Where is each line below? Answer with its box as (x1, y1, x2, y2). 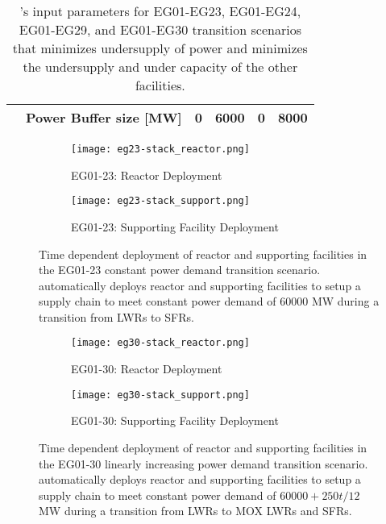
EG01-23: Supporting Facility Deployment (71, 218, 279, 235)
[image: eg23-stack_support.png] (71, 195, 250, 207)
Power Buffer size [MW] (26, 108, 182, 127)
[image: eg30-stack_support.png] (71, 389, 250, 401)
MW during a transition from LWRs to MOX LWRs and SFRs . (39, 502, 352, 519)
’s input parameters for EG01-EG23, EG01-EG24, (19, 2, 301, 20)
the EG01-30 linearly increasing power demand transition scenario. (39, 455, 368, 472)
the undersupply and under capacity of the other (23, 57, 298, 76)
